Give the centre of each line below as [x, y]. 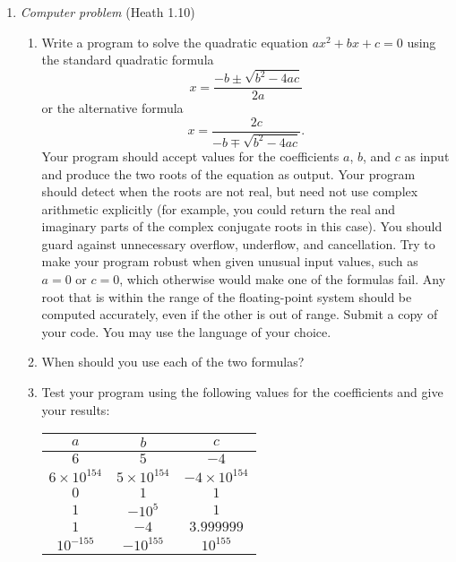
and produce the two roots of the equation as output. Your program [228, 173]
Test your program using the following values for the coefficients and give [242, 392]
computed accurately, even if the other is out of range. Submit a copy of [240, 314]
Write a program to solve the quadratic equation [175, 42]
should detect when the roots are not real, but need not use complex [230, 191]
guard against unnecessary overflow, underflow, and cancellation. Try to [238, 243]
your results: [76, 409]
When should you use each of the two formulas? [173, 362]
